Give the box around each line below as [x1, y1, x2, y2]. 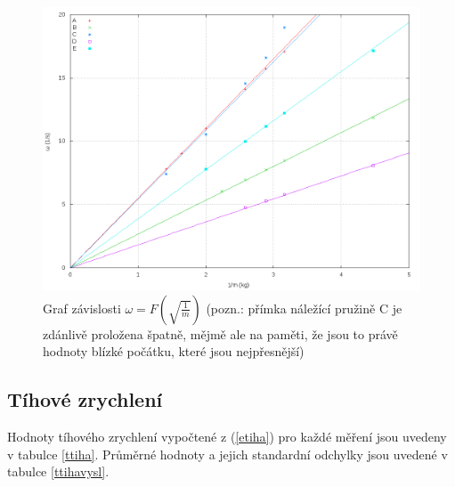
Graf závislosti [43, 298, 121, 317]
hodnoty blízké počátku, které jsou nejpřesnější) [43, 342, 305, 361]
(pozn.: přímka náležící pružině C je [206, 298, 402, 317]
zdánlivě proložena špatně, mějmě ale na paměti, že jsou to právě [43, 324, 398, 343]
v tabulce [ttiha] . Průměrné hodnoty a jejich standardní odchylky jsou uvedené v [7, 444, 448, 463]
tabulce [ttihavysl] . [7, 462, 110, 481]
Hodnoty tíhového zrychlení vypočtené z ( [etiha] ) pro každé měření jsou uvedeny [7, 426, 447, 445]
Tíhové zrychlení [7, 386, 163, 413]
